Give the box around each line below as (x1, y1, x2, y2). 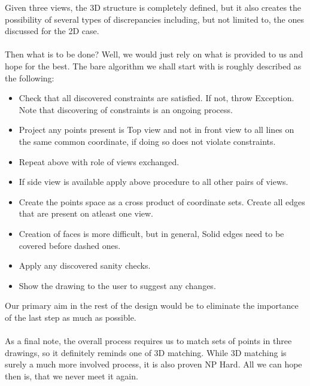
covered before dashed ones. (19, 239, 121, 251)
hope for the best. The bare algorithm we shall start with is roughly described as (5, 59, 302, 72)
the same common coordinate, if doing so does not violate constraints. (19, 135, 276, 147)
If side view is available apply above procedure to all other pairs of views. (19, 175, 288, 188)
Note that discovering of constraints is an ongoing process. (19, 103, 233, 116)
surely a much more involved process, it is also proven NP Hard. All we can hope (5, 358, 302, 370)
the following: (5, 71, 54, 84)
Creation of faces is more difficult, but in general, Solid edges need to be (19, 227, 284, 239)
